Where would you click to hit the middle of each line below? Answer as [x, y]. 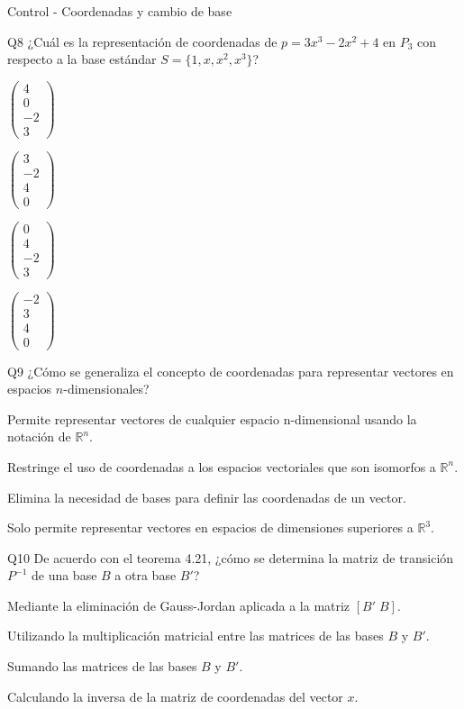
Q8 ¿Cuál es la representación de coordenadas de [142, 41]
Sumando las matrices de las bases [102, 666]
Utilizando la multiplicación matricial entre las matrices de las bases [196, 636]
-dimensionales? [106, 389]
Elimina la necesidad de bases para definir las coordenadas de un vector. [207, 497]
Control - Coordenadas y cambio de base [120, 11]
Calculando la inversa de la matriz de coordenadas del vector [175, 696]
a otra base [146, 575]
